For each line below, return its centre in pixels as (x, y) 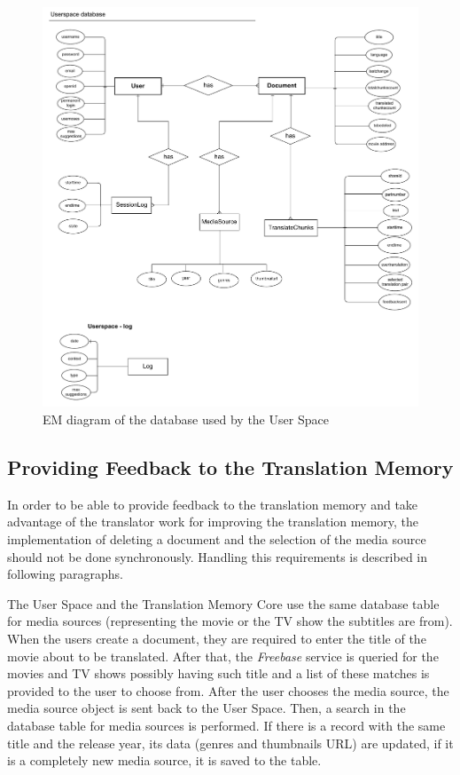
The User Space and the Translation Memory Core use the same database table (223, 603)
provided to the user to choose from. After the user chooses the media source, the (228, 690)
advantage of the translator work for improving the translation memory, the (213, 522)
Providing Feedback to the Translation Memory (230, 467)
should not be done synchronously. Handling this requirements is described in (218, 556)
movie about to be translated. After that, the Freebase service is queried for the (223, 656)
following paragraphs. (65, 574)
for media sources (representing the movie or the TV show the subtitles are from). (230, 621)
